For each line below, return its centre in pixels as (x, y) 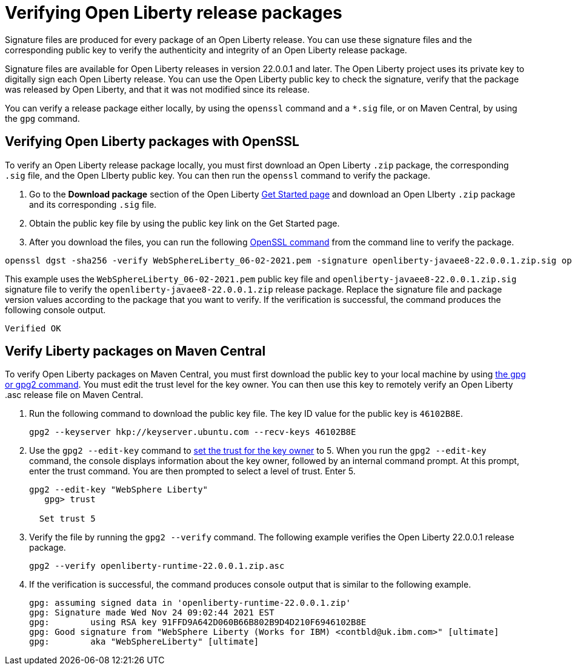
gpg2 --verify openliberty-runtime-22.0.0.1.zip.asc (157, 566)
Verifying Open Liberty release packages (174, 13)
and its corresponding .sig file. (93, 204)
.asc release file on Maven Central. (74, 395)
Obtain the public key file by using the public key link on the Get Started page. (185, 223)
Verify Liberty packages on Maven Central (135, 351)
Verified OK (33, 328)
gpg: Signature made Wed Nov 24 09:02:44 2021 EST (152, 613)
